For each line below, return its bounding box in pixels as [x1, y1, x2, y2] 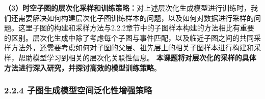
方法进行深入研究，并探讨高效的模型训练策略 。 [4, 62, 161, 73]
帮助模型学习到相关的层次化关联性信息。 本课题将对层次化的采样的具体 [18, 52, 256, 62]
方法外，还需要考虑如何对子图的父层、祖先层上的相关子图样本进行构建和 [11, 42, 254, 53]
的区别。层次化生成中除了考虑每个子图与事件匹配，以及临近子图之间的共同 [4, 32, 254, 43]
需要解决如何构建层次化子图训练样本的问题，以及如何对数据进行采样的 [18, 12, 254, 23]
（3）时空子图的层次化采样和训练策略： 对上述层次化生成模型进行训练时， [4, 3, 251, 13]
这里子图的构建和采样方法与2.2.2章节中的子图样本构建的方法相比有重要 [18, 22, 254, 33]
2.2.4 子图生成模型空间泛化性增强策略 [4, 84, 152, 96]
